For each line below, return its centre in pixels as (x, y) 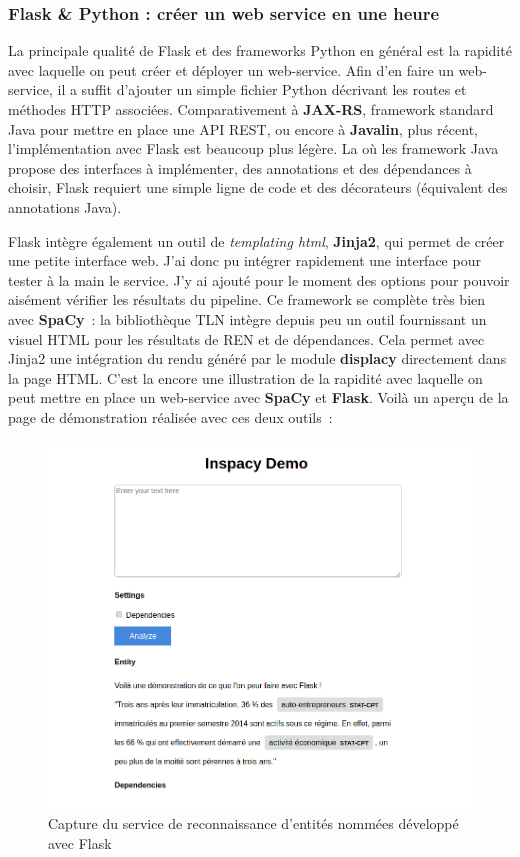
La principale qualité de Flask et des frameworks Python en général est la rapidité (260, 50)
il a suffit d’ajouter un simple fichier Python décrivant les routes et (262, 89)
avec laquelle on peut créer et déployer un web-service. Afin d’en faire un (231, 69)
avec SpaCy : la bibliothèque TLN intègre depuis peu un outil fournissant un (247, 318)
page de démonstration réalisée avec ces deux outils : (170, 416)
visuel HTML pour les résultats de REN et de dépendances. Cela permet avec (246, 338)
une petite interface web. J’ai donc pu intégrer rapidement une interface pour (244, 260)
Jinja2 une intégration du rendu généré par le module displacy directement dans (257, 358)
